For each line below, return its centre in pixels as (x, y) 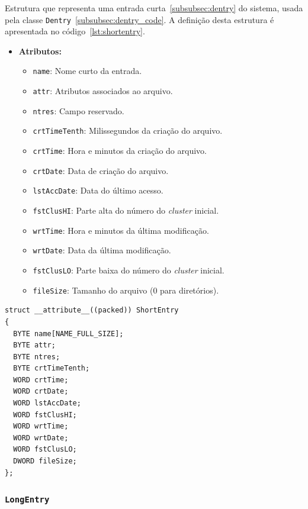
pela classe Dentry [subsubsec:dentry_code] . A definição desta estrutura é (139, 19)
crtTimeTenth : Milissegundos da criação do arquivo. (128, 131)
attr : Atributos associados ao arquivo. (103, 91)
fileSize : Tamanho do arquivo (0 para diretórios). (126, 290)
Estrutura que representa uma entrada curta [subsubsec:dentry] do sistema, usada (154, 8)
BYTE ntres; (37, 357)
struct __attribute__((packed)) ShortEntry (92, 310)
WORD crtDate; (41, 392)
